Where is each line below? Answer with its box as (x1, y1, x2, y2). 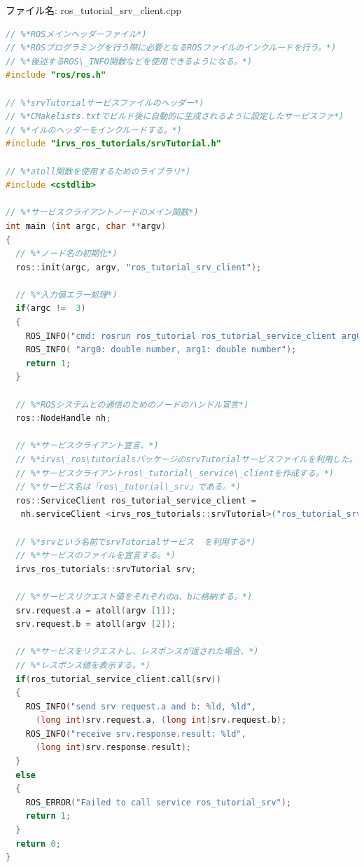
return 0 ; (15, 838, 61, 849)
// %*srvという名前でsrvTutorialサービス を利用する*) (15, 536, 256, 547)
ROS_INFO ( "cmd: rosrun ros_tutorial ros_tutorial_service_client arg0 (25, 331, 362, 341)
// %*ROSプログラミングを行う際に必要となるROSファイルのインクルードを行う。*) (6, 43, 337, 53)
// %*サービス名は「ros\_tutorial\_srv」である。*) (15, 482, 241, 492)
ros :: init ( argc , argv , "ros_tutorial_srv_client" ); (15, 262, 262, 272)
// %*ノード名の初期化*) (15, 249, 118, 259)
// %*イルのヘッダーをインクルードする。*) (6, 125, 182, 135)
